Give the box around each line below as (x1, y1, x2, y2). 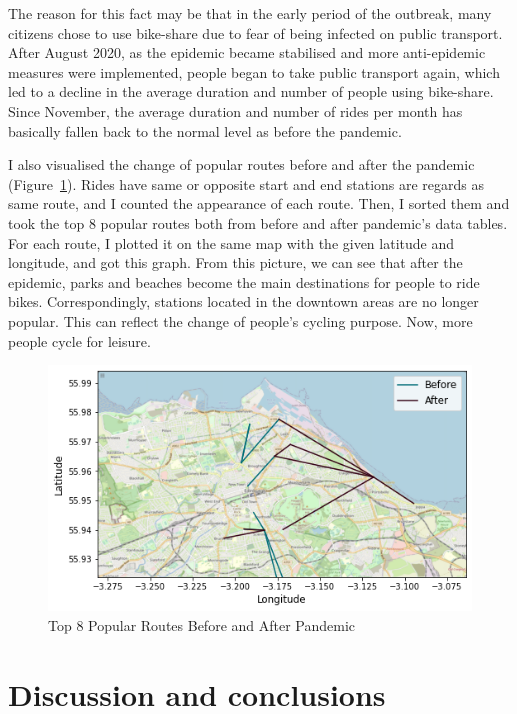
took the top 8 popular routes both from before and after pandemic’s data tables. (8, 212, 508, 233)
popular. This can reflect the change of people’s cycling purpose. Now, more (8, 310, 473, 331)
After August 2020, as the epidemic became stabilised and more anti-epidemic (8, 42, 486, 63)
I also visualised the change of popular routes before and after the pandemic (8, 154, 475, 175)
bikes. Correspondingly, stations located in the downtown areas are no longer (8, 291, 479, 312)
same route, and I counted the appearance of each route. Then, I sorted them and (8, 193, 510, 214)
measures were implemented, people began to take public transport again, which (8, 61, 500, 82)
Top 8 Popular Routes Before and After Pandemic (48, 614, 356, 635)
